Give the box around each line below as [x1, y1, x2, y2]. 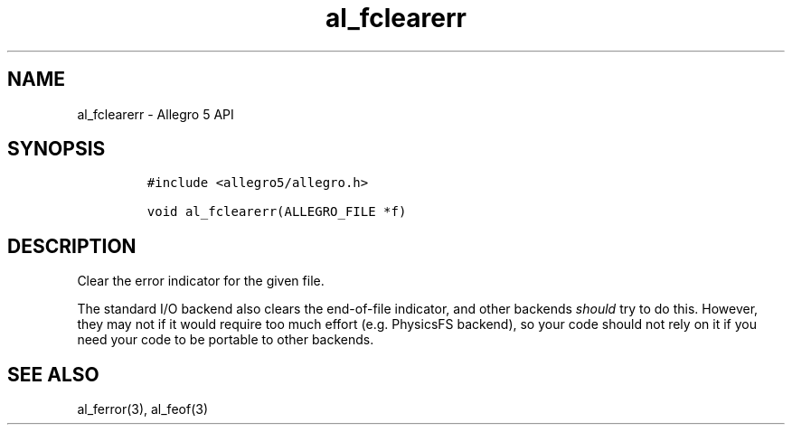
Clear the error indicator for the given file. [77, 273, 325, 289]
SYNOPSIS [7, 137, 106, 161]
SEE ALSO [7, 362, 99, 386]
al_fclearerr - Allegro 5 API [77, 106, 234, 122]
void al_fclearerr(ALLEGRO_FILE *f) [146, 204, 407, 220]
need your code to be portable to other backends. [77, 332, 374, 348]
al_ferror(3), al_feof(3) [77, 401, 208, 418]
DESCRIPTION [7, 234, 137, 258]
